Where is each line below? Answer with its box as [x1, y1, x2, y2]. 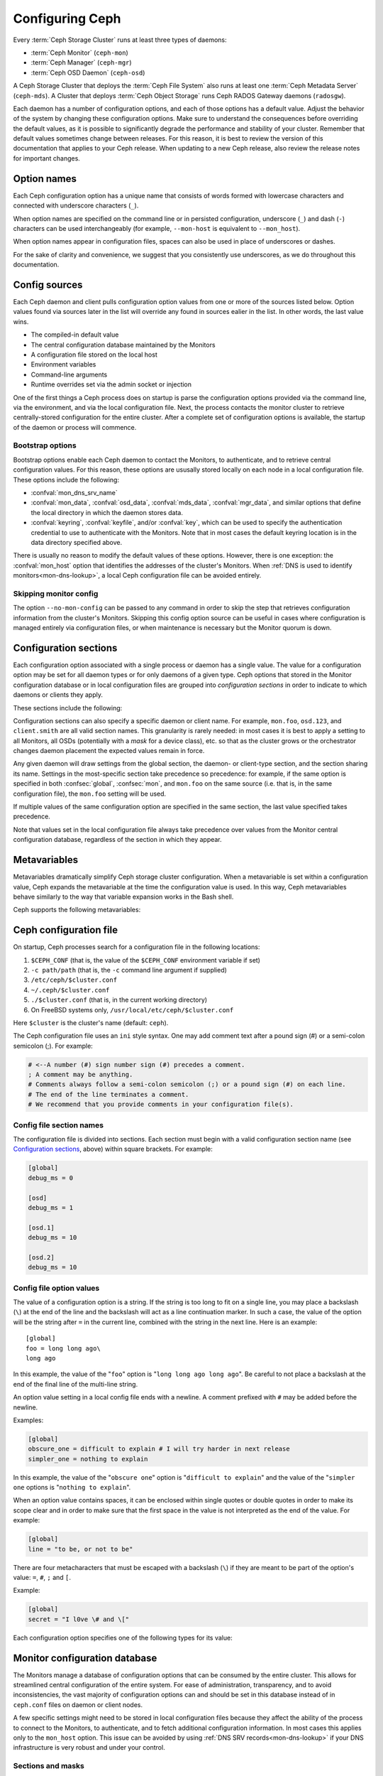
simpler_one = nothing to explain [28, 1455, 148, 1463]
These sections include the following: [13, 703, 123, 712]
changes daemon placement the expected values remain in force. [13, 747, 205, 755]
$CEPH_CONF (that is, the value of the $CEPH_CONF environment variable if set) [30, 955, 260, 964]
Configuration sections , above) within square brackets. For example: [13, 1144, 213, 1154]
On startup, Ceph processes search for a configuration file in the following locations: [13, 943, 260, 951]
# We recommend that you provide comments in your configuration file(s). [28, 1100, 294, 1108]
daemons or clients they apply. [13, 691, 103, 699]
